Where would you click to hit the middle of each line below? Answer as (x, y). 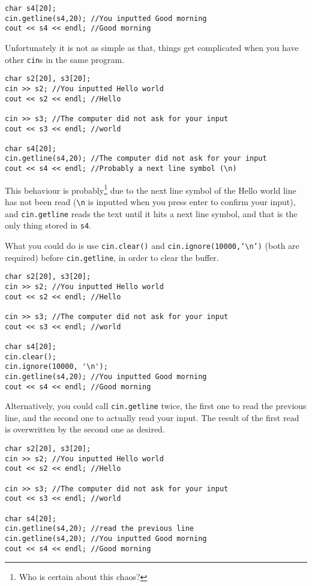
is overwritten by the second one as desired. (85, 429)
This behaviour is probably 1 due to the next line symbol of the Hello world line (151, 189)
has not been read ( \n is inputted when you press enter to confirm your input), (150, 202)
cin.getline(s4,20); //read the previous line (99, 529)
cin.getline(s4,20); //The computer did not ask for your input (136, 159)
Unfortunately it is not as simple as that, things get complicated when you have (152, 47)
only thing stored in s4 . (48, 225)
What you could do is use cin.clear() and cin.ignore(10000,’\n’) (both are (152, 245)
